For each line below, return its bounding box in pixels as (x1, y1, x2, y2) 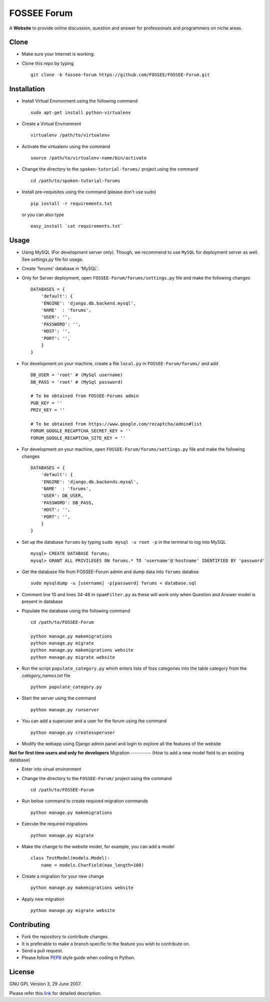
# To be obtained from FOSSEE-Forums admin (30, 393, 139, 399)
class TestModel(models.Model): (30, 855, 110, 861)
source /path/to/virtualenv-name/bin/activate (30, 155, 147, 161)
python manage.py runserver (30, 707, 99, 712)
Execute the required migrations (21, 821, 88, 827)
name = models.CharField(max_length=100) (40, 862, 144, 868)
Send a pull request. (21, 947, 63, 953)
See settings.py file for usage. (21, 256, 83, 262)
